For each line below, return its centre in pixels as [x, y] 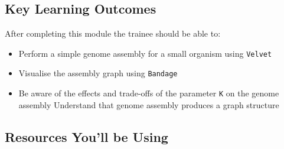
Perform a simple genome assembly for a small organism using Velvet [145, 53]
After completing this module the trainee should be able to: [113, 33]
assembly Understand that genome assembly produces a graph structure [149, 104]
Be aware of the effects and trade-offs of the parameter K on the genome [149, 93]
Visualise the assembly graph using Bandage [98, 73]
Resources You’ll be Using [86, 136]
